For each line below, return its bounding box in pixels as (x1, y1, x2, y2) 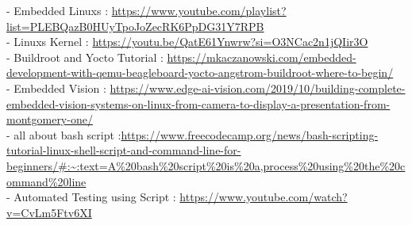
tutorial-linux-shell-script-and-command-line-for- (6, 142, 241, 158)
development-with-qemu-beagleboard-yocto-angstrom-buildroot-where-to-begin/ (6, 64, 394, 81)
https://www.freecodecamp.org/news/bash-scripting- (121, 126, 379, 143)
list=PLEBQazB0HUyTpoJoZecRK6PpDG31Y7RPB (6, 17, 264, 34)
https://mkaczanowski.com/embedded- (167, 48, 356, 65)
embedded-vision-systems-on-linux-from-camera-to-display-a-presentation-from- (6, 95, 391, 112)
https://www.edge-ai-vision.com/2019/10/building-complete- (110, 79, 406, 96)
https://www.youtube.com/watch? (179, 189, 348, 205)
